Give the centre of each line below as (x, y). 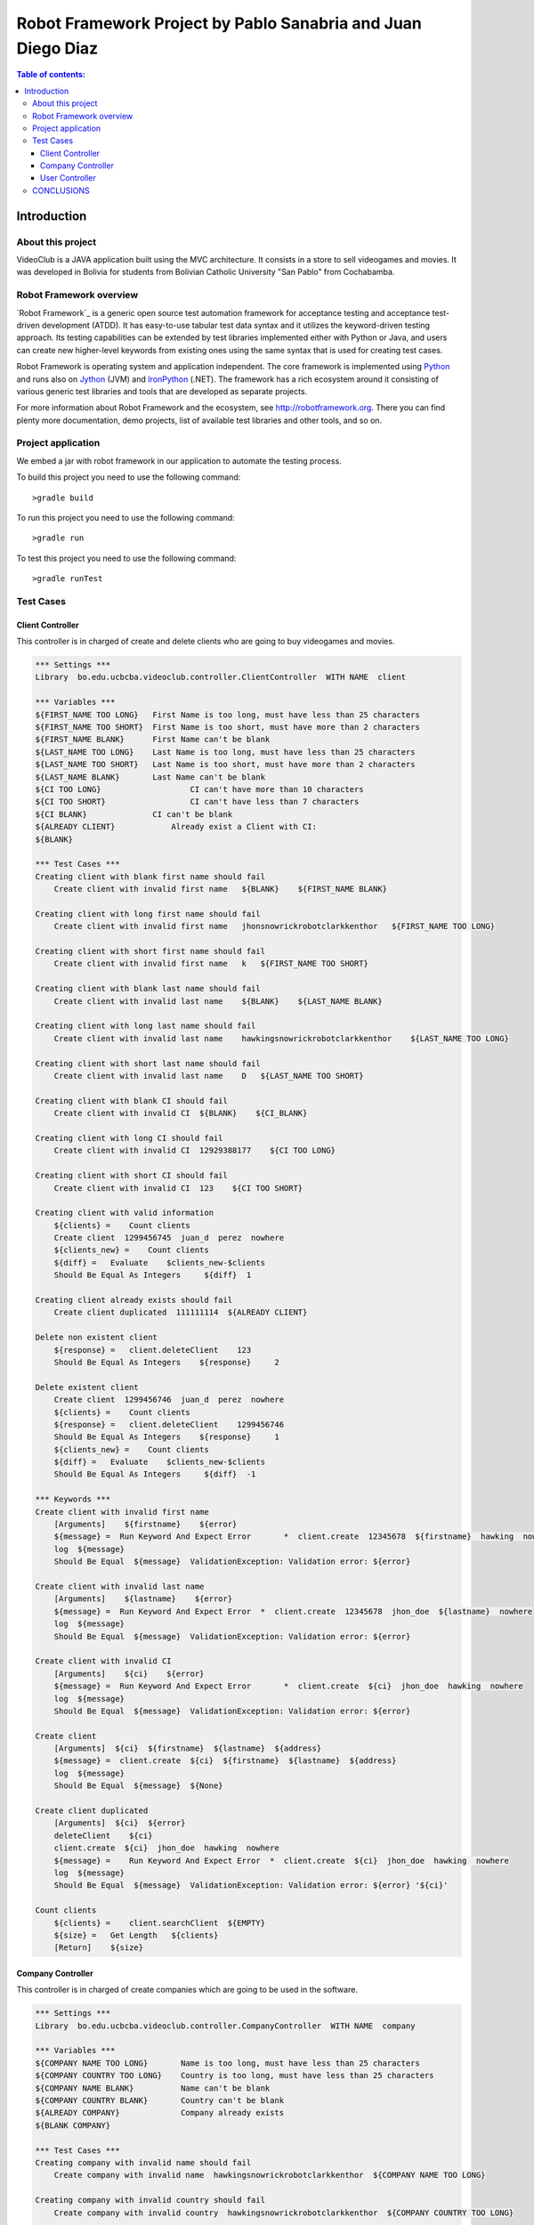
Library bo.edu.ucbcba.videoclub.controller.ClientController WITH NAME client (221, 677)
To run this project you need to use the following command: (125, 517)
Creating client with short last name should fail (148, 1063)
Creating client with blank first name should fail (150, 876)
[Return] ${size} (99, 1948)
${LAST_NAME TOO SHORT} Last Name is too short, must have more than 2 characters (225, 765)
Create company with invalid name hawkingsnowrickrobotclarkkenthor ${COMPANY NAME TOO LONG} (270, 2175)
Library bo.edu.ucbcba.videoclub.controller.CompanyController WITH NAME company (225, 2026)
